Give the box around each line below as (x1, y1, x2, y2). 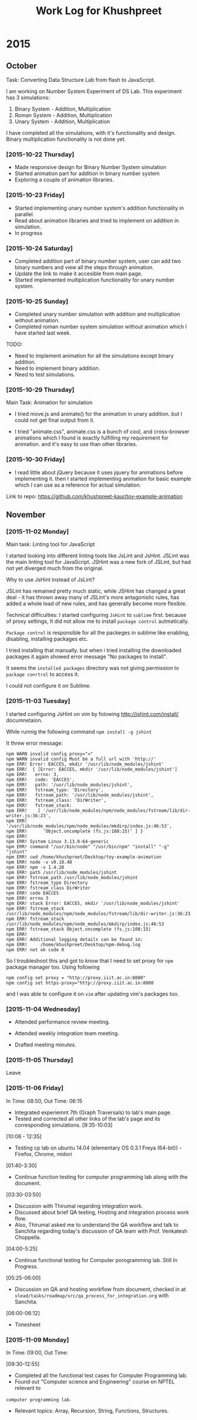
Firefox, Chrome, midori (14, 1150, 72, 1157)
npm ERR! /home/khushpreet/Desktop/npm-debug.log (6, 942, 141, 947)
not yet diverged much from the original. (6, 564, 104, 572)
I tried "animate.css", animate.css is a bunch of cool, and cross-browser (14, 428, 190, 435)
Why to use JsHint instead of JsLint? (6, 576, 95, 583)
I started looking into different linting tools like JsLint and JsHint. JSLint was (6, 552, 190, 559)
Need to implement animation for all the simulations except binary (14, 352, 174, 359)
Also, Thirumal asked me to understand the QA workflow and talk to (14, 1221, 179, 1228)
